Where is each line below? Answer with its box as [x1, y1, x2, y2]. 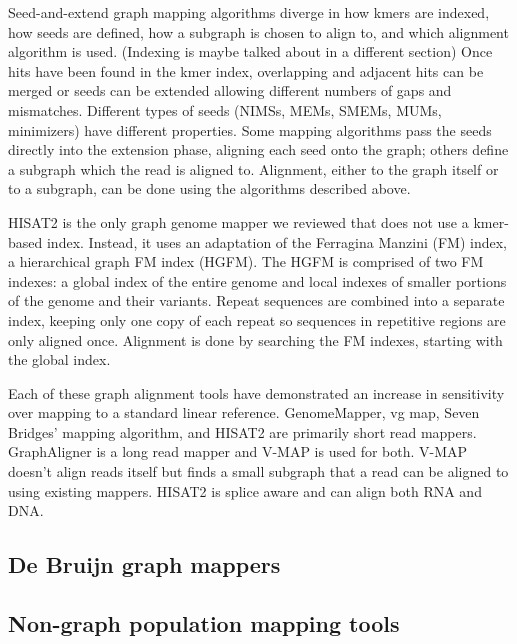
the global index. [8, 349, 111, 370]
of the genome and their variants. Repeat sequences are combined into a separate [8, 290, 505, 311]
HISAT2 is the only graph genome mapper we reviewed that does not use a [8, 211, 469, 232]
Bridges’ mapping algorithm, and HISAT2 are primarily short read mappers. [8, 421, 477, 442]
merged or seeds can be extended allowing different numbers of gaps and [8, 80, 452, 101]
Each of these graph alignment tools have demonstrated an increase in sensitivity [8, 382, 505, 403]
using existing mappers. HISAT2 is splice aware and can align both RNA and [8, 480, 482, 501]
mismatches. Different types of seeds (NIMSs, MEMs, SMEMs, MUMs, [8, 99, 442, 120]
